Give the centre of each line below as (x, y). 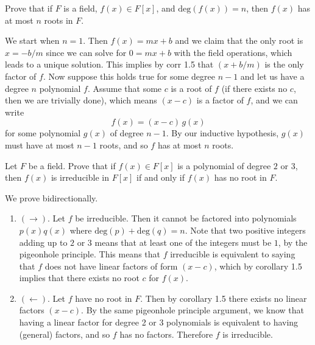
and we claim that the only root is (239, 40)
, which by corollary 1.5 (258, 266)
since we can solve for (86, 52)
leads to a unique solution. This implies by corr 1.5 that (109, 64)
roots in (58, 20)
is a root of (191, 88)
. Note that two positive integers (245, 230)
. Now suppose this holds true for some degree (129, 76)
